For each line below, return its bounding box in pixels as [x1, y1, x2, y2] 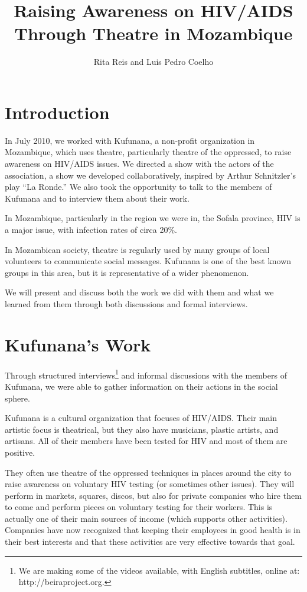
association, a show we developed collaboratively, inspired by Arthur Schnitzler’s [5, 169, 296, 181]
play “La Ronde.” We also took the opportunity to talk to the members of [5, 180, 272, 193]
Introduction [5, 100, 110, 124]
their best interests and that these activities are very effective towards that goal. [5, 535, 295, 548]
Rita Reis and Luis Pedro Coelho [93, 55, 214, 68]
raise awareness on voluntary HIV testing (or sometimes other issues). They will [5, 478, 295, 490]
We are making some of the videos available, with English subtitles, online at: [18, 564, 300, 576]
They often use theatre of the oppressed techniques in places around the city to [5, 466, 292, 478]
